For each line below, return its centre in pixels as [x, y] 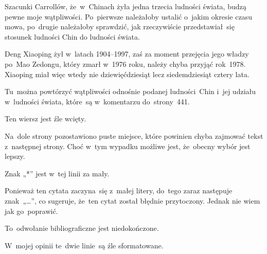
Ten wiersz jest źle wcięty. [46, 119]
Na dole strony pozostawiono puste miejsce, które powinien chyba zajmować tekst [134, 135]
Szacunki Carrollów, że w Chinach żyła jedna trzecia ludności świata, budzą [126, 6]
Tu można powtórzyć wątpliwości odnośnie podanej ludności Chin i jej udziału [130, 91]
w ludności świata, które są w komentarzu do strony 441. [97, 101]
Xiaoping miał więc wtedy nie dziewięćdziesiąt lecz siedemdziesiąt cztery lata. [127, 74]
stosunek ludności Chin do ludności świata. [72, 36]
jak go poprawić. [31, 211]
